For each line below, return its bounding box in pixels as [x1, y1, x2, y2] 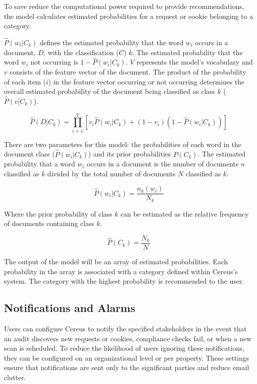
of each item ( [4, 76, 46, 86]
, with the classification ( [44, 47, 119, 57]
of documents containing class [4, 218, 95, 229]
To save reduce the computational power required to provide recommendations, [4, 1, 244, 11]
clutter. [4, 372, 26, 383]
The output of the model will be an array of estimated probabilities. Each [4, 256, 228, 267]
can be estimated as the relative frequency [120, 208, 249, 219]
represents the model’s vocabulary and [136, 57, 253, 67]
